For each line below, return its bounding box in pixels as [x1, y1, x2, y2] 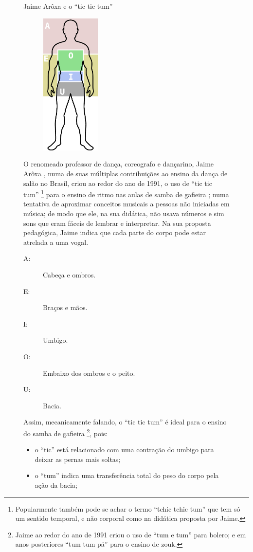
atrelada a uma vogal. [23, 237, 89, 247]
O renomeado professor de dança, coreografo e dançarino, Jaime [23, 159, 214, 169]
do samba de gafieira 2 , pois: [23, 426, 108, 438]
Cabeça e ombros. [43, 270, 96, 279]
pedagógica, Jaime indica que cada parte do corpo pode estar [23, 227, 206, 238]
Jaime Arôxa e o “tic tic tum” [23, 1, 113, 11]
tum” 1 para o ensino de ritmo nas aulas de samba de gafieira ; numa [23, 188, 229, 199]
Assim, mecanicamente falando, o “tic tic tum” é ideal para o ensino [23, 417, 227, 427]
